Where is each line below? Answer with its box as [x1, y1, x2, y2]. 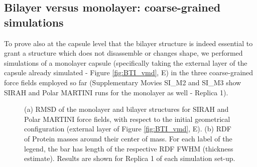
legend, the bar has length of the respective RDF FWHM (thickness [24, 143, 233, 153]
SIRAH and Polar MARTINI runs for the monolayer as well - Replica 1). [4, 87, 228, 97]
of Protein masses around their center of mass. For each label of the [24, 133, 232, 143]
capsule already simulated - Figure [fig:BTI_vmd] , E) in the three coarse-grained [4, 67, 253, 78]
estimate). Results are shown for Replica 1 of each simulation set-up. [24, 153, 235, 163]
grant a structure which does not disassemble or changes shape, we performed [4, 48, 243, 58]
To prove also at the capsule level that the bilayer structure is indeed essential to [4, 38, 253, 48]
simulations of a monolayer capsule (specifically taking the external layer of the [4, 57, 247, 68]
